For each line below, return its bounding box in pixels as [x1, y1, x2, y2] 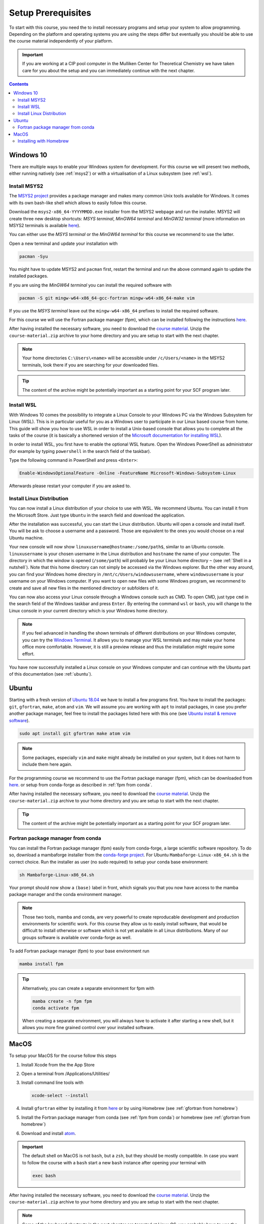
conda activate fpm [32, 1005, 79, 1011]
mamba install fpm [19, 961, 64, 967]
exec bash [32, 1173, 56, 1178]
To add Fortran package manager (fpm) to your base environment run [9, 948, 150, 954]
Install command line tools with [21, 1080, 84, 1085]
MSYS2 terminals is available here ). [9, 223, 81, 229]
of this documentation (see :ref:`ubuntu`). [9, 671, 92, 677]
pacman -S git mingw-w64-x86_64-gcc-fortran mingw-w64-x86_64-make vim [19, 295, 195, 301]
